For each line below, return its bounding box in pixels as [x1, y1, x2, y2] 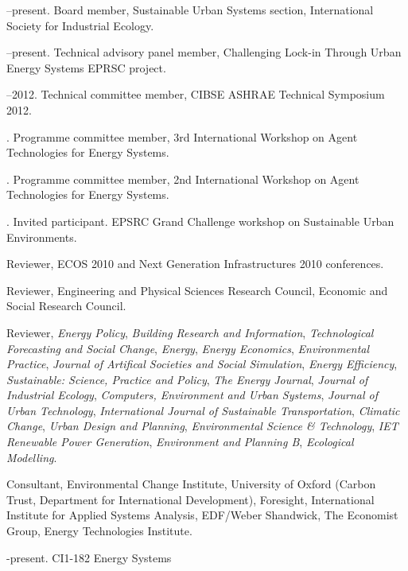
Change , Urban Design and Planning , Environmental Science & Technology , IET [6, 418, 398, 434]
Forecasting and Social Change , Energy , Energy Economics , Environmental [6, 340, 370, 356]
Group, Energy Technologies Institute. [6, 522, 192, 539]
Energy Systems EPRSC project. [6, 59, 166, 76]
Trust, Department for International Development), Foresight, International [6, 491, 375, 507]
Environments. [6, 228, 77, 245]
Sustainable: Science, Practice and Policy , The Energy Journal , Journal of [6, 371, 368, 387]
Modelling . [6, 449, 57, 465]
